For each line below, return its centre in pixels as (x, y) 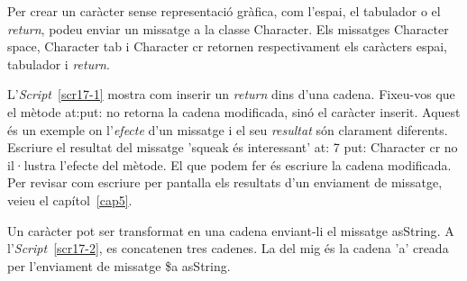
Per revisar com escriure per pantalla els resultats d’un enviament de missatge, (225, 182)
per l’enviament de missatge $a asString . (119, 265)
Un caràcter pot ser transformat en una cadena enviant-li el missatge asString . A (231, 230)
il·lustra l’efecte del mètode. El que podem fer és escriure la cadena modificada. (229, 164)
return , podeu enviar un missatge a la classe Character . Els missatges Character (228, 28)
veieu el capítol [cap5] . (70, 199)
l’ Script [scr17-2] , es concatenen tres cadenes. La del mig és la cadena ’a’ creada (228, 248)
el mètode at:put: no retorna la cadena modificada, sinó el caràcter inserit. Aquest (234, 111)
